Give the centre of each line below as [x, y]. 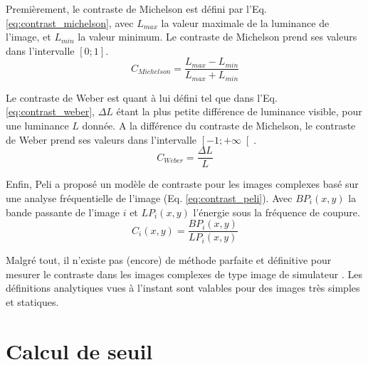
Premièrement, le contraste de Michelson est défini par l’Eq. [136, 9]
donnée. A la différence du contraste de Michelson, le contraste [219, 126]
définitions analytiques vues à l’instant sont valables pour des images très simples [183, 288]
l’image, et [28, 37]
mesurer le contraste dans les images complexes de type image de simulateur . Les [184, 274]
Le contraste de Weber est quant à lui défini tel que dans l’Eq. [142, 97]
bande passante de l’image [63, 212]
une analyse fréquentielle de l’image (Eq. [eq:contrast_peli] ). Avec [149, 197]
